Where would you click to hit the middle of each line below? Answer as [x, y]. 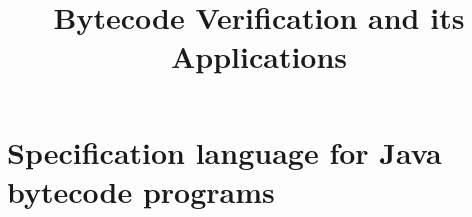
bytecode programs [141, 190]
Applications [259, 56]
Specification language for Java [224, 151]
